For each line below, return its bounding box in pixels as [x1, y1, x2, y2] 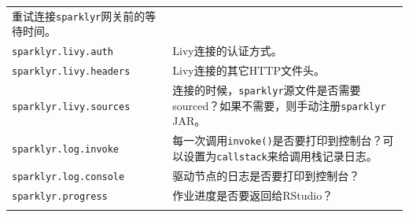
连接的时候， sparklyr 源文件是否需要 [172, 82, 361, 98]
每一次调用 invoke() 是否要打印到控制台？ [172, 132, 383, 149]
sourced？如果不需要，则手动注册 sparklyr [172, 97, 386, 113]
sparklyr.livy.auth [12, 46, 113, 58]
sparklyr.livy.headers [12, 66, 131, 78]
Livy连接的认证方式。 [172, 42, 282, 59]
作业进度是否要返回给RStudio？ [172, 186, 333, 203]
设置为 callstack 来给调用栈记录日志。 [183, 147, 378, 164]
